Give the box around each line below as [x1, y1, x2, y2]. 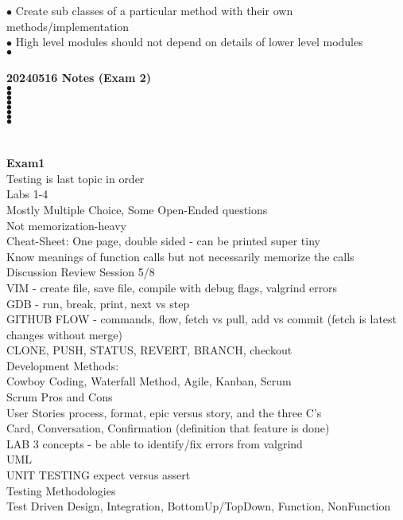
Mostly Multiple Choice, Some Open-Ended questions [6, 201, 268, 217]
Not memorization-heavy [6, 217, 126, 233]
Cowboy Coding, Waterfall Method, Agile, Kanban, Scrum [6, 373, 292, 389]
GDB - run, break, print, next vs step [6, 295, 190, 311]
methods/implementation [6, 18, 130, 34]
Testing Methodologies [6, 482, 116, 498]
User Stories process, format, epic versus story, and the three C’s [6, 404, 322, 420]
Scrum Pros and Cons [6, 389, 113, 405]
